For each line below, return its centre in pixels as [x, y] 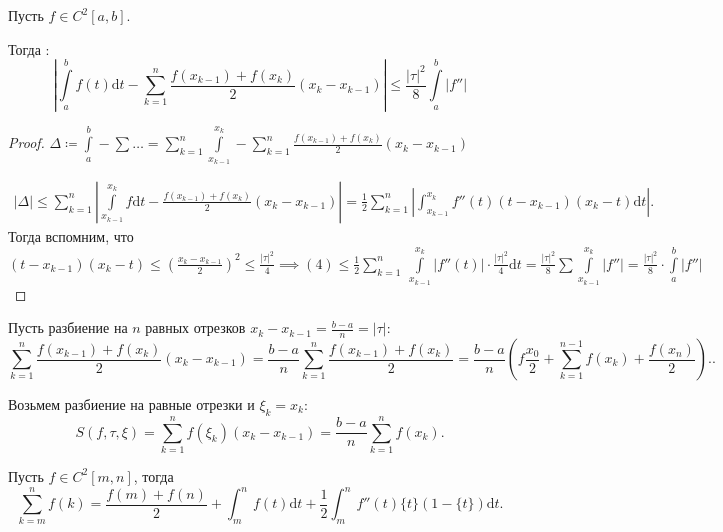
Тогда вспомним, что [71, 235]
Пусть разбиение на [68, 327]
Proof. [26, 142]
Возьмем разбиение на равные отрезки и [131, 404]
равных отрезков [195, 327]
